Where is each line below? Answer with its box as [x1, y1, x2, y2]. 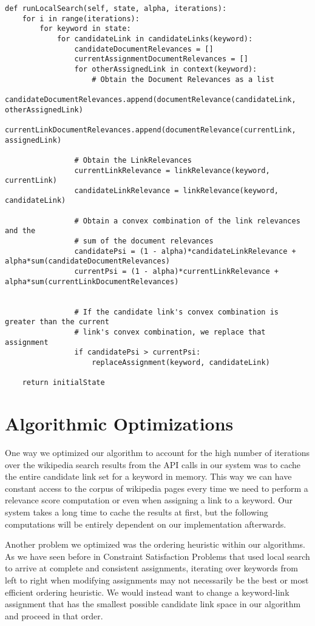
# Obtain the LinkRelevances [74, 155, 192, 165]
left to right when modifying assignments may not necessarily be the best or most [5, 574, 309, 586]
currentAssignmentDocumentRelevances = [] [74, 55, 248, 64]
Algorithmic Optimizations [5, 411, 234, 436]
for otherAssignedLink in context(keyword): [74, 64, 257, 73]
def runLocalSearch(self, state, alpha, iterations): [5, 4, 227, 13]
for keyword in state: [39, 24, 131, 33]
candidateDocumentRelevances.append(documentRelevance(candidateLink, [5, 95, 296, 104]
